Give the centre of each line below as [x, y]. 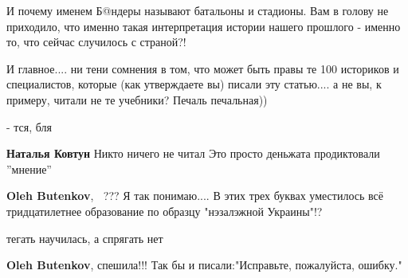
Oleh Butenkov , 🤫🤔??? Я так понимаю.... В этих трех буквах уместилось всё [195, 196]
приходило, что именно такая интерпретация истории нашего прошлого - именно [204, 26]
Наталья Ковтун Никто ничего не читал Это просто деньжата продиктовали [193, 153]
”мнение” [29, 168]
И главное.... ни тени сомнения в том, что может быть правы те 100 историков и [203, 68]
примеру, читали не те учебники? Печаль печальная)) [137, 99]
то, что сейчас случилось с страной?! [96, 42]
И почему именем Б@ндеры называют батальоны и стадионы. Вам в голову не [198, 10]
